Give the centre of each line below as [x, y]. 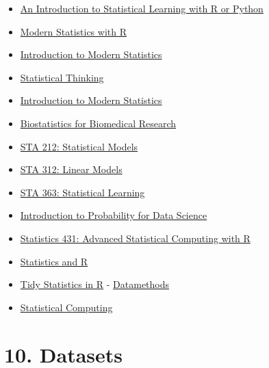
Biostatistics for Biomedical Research [98, 123]
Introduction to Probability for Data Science [114, 215]
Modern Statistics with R [73, 31]
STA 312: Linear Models [71, 169]
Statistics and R [54, 261]
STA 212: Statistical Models [79, 146]
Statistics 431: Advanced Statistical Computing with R [135, 238]
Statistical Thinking [62, 77]
